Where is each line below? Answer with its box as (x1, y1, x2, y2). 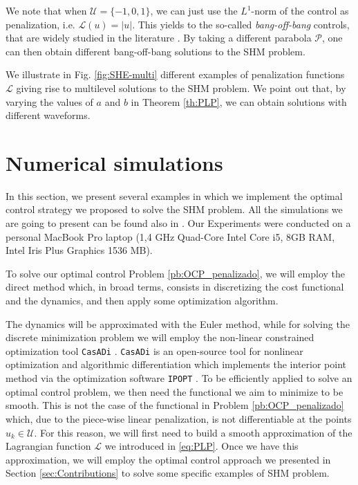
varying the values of (6, 94, 93, 109)
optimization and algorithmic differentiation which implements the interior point (6, 357, 346, 372)
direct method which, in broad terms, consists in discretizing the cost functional (6, 280, 344, 294)
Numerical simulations (6, 148, 223, 176)
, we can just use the (150, 3, 238, 17)
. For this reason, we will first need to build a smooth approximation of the (34, 425, 352, 439)
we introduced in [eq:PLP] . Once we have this (104, 439, 299, 453)
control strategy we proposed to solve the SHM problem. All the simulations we (6, 202, 343, 217)
